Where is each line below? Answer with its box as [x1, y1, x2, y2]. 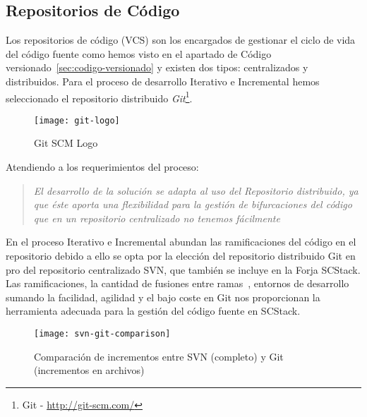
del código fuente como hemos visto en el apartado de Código [6, 46, 272, 61]
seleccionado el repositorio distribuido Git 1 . [6, 88, 193, 105]
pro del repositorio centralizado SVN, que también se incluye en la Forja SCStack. [6, 262, 361, 277]
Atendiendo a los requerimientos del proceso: [6, 159, 199, 174]
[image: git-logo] [34, 115, 120, 126]
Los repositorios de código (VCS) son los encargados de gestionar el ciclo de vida [6, 32, 356, 47]
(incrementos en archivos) [34, 363, 145, 377]
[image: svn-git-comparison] [34, 329, 171, 339]
